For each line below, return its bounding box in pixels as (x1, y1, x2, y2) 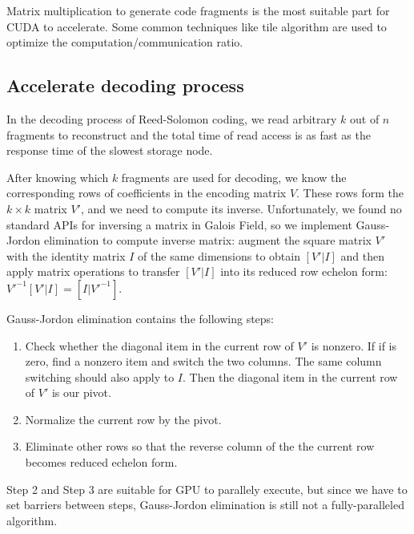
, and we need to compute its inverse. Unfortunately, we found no (80, 200, 402, 216)
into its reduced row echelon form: (220, 263, 388, 280)
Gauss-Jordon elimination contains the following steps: (6, 309, 275, 326)
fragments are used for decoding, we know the (121, 168, 347, 185)
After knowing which (6, 168, 109, 185)
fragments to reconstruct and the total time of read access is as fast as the (6, 126, 371, 143)
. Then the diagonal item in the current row (183, 368, 398, 385)
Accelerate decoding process (6, 73, 244, 98)
